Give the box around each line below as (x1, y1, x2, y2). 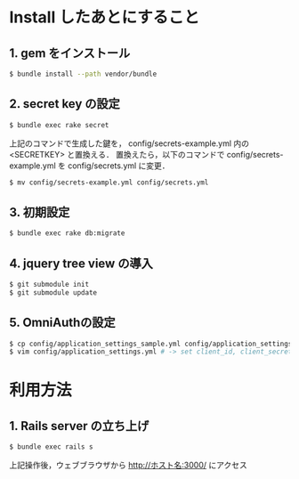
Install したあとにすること (9, 7, 200, 28)
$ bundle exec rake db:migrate (9, 229, 125, 238)
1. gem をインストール (9, 45, 131, 61)
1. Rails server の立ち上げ (9, 418, 149, 434)
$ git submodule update (9, 288, 98, 297)
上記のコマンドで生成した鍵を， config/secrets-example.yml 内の (9, 138, 250, 149)
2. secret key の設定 (9, 96, 120, 111)
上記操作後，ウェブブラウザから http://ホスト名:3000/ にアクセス (9, 459, 247, 471)
